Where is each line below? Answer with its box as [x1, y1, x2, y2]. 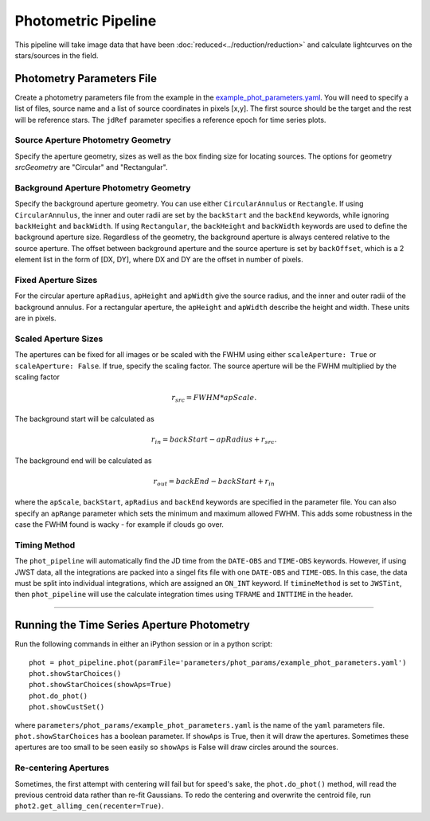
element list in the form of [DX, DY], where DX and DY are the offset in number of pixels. [14, 255, 303, 265]
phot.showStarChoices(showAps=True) [29, 680, 172, 689]
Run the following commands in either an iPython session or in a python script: [14, 639, 272, 649]
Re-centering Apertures [14, 762, 110, 773]
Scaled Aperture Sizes [14, 333, 104, 344]
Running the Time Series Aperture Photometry [14, 619, 250, 632]
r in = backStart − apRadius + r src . [151, 435, 277, 446]
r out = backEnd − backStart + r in [153, 477, 275, 488]
